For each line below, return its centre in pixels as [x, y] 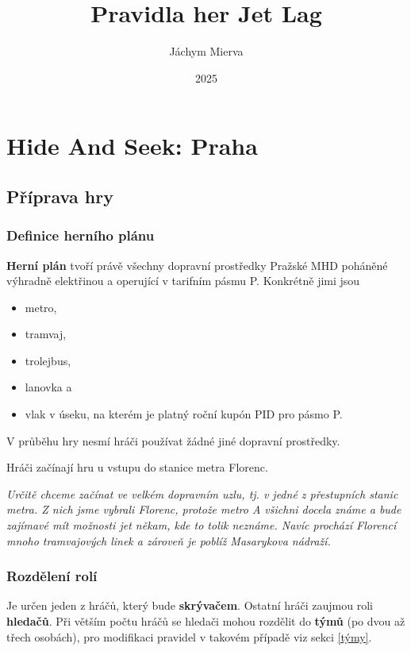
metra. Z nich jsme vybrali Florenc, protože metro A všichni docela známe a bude [204, 509]
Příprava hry [60, 196]
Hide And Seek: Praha [132, 146]
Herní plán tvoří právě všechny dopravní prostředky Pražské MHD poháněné [197, 265]
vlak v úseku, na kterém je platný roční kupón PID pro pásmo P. [184, 414]
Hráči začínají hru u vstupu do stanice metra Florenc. [137, 467]
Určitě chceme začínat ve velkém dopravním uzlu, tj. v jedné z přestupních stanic [202, 493]
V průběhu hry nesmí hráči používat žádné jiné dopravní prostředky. [173, 440]
